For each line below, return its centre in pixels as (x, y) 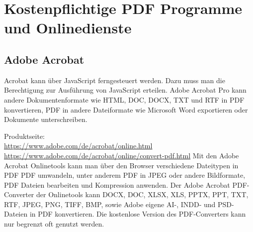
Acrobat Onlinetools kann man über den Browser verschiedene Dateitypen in (121, 165)
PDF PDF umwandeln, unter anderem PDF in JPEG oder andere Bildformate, (125, 175)
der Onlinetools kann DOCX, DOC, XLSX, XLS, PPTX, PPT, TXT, (142, 194)
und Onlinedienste (68, 28)
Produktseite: (24, 136)
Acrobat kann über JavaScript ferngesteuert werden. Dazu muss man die (115, 80)
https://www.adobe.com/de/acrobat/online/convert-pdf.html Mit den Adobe (122, 155)
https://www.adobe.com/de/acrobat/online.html (78, 146)
